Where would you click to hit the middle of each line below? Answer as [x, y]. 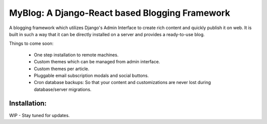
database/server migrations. [63, 89]
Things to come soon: [31, 43]
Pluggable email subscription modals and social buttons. [91, 75]
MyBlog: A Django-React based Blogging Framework [120, 13]
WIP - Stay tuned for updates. [40, 115]
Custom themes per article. [62, 69]
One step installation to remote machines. [76, 55]
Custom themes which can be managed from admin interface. [97, 62]
